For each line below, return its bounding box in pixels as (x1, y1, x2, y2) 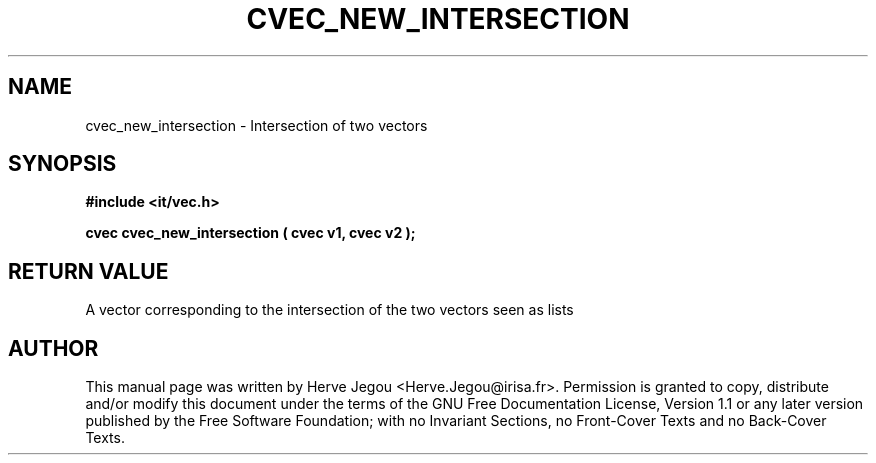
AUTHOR (8, 335, 99, 361)
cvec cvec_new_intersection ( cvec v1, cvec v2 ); (85, 224, 416, 242)
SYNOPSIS (8, 151, 117, 177)
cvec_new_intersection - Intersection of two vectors (85, 116, 428, 134)
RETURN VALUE (8, 258, 169, 284)
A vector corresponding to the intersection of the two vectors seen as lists (85, 301, 574, 319)
